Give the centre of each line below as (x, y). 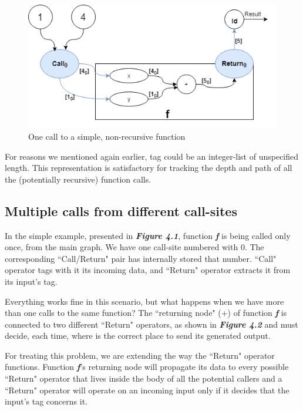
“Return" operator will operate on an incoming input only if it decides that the (147, 390)
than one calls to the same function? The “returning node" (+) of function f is (146, 313)
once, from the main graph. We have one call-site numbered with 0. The (134, 247)
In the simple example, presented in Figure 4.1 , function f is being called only (148, 235)
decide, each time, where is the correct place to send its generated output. (138, 336)
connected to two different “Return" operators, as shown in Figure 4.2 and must (151, 324)
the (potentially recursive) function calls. (78, 179)
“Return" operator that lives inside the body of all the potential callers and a (144, 378)
